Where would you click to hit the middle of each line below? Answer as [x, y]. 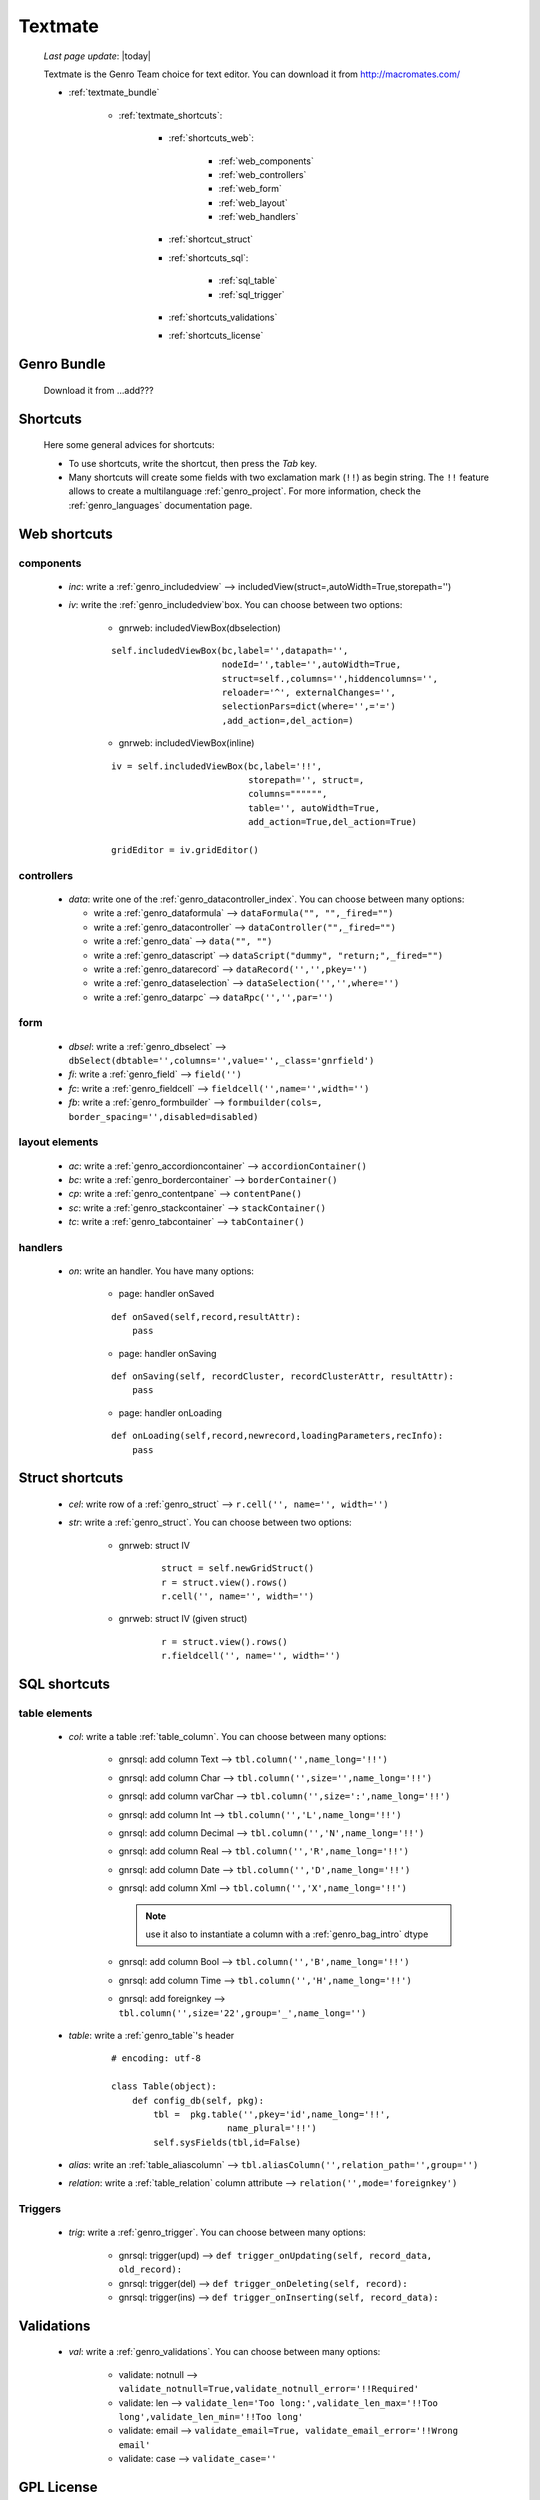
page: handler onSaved [166, 1294]
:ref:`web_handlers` [258, 217]
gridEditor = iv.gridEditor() [185, 850]
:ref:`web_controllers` [262, 174]
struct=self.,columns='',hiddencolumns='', [330, 678]
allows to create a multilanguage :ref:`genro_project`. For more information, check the [245, 491]
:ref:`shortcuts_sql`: [208, 257]
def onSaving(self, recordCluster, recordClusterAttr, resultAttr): [282, 1376]
